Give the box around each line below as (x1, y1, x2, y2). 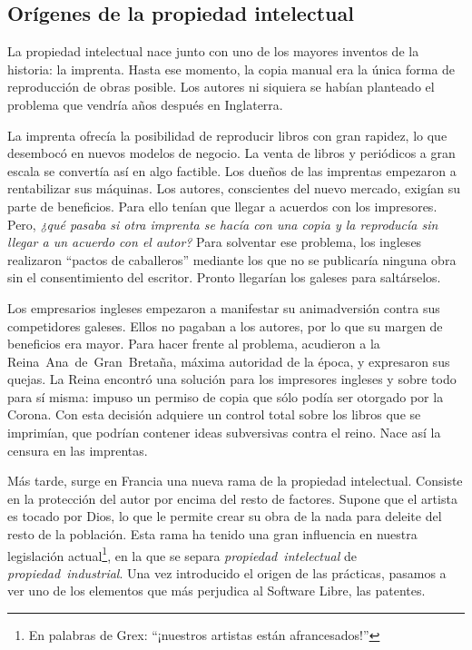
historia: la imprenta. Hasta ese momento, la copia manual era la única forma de (7, 59, 456, 78)
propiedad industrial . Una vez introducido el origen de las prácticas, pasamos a (7, 563, 447, 582)
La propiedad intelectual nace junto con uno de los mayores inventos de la (7, 42, 419, 61)
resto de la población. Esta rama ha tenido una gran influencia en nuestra (7, 525, 418, 544)
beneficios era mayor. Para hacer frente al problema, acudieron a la (7, 334, 380, 353)
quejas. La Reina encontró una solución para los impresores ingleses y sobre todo (7, 369, 457, 389)
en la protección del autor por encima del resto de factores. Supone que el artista (7, 488, 457, 507)
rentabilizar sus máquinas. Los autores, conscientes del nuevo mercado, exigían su (7, 179, 461, 198)
